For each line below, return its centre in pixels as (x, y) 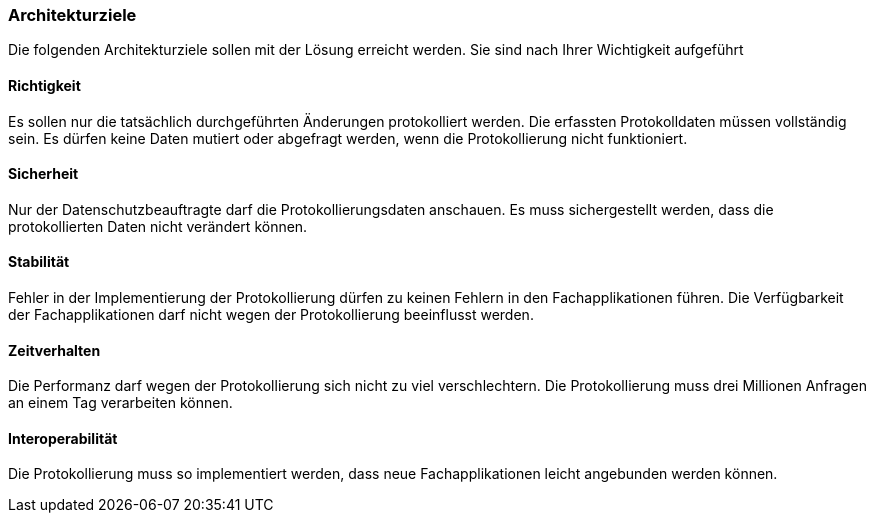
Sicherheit (43, 174)
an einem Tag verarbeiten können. (120, 403)
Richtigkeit (44, 85)
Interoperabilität (63, 438)
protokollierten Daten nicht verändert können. (158, 226)
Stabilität (39, 262)
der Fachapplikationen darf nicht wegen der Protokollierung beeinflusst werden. (271, 315)
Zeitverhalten (54, 350)
